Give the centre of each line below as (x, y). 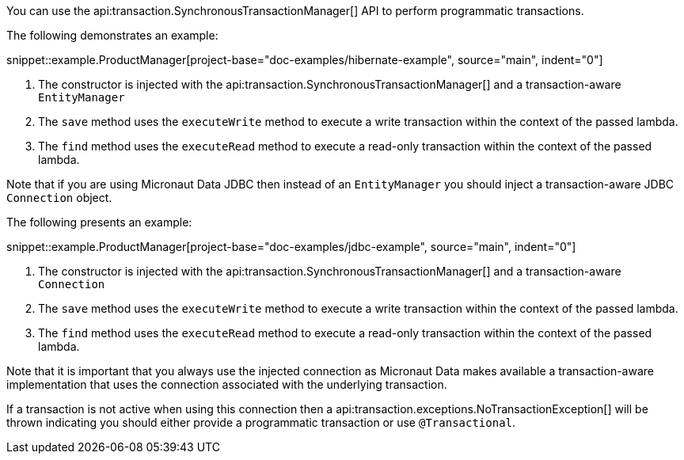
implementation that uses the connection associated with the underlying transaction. (227, 384)
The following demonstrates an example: (112, 35)
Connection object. (59, 198)
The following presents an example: (99, 222)
